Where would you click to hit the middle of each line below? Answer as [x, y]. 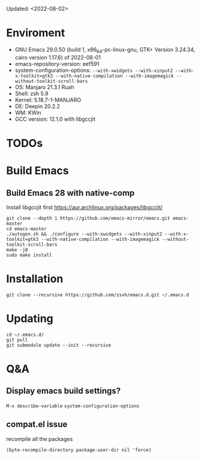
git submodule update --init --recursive [59, 345]
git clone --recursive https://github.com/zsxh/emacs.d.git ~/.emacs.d [97, 295]
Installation [35, 279]
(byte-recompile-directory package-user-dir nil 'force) [79, 450]
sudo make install [29, 255]
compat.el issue [37, 424]
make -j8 [17, 250]
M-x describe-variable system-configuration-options [73, 406]
